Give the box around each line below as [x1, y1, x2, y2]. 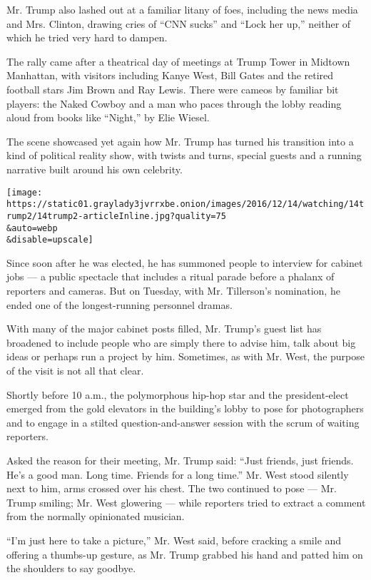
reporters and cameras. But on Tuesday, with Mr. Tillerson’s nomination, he [6, 283, 340, 297]
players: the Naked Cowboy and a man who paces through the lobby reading [6, 96, 342, 111]
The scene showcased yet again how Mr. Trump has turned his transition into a [6, 133, 354, 148]
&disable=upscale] [6, 235, 93, 245]
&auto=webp [6, 223, 58, 233]
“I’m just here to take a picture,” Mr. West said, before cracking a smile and [6, 532, 342, 547]
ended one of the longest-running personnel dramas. [6, 297, 233, 312]
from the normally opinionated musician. [6, 509, 185, 524]
